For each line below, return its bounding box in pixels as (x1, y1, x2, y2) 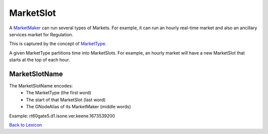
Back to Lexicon (9, 122, 42, 128)
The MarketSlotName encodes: (9, 83, 73, 89)
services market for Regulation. (9, 31, 73, 37)
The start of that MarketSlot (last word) (26, 97, 106, 103)
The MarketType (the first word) (26, 90, 91, 96)
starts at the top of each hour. (9, 57, 70, 63)
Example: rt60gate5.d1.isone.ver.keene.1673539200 (9, 113, 115, 119)
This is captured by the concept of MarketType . (9, 41, 107, 47)
